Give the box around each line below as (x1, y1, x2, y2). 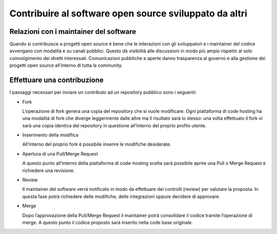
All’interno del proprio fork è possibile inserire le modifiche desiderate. (22, 141, 171, 147)
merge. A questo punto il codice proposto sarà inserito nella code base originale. (22, 220, 193, 225)
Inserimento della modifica (22, 132, 79, 138)
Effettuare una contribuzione (9, 76, 104, 85)
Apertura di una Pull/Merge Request (22, 150, 98, 157)
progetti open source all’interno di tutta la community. (9, 62, 123, 69)
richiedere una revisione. (22, 167, 75, 173)
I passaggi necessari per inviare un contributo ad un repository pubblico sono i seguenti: (9, 89, 197, 95)
